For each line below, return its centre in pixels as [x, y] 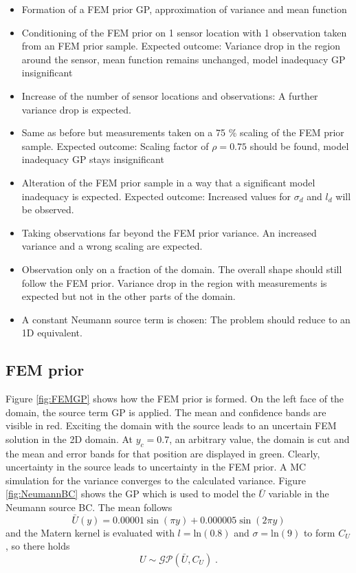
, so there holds [38, 546]
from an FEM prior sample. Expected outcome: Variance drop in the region [181, 46]
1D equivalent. [52, 333]
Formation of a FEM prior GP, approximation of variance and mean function [184, 9]
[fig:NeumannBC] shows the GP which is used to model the [131, 494]
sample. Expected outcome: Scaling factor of [115, 145]
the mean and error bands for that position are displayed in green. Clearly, [163, 453]
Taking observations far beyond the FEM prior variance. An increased [169, 232]
